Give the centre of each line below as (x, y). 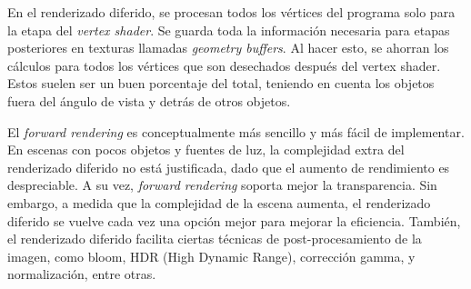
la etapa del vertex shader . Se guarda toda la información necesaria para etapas (229, 30)
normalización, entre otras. (82, 274)
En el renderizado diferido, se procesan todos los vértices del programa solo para (231, 12)
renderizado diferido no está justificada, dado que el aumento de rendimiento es (229, 167)
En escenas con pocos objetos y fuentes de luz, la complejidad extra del (206, 149)
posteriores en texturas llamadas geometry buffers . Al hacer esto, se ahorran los (228, 48)
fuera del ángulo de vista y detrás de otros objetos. (149, 100)
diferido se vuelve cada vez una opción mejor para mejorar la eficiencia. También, (234, 220)
